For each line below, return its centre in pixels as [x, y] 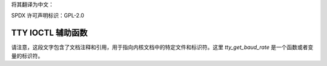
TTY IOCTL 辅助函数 [49, 33]
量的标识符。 [27, 56]
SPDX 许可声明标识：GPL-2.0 [48, 16]
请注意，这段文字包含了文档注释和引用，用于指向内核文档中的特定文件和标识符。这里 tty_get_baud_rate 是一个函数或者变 [162, 47]
